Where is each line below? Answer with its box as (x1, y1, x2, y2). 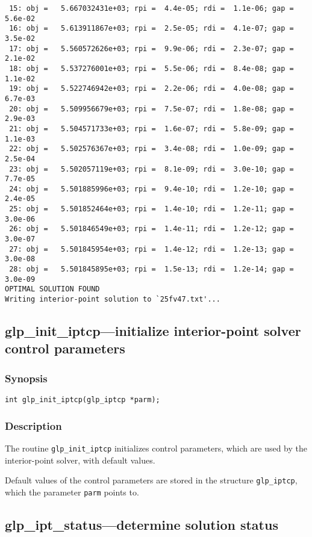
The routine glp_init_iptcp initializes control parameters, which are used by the (5, 441, 307, 454)
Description (5, 418, 62, 433)
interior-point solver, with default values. (5, 453, 155, 466)
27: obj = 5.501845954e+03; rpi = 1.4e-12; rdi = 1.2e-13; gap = (9, 244, 294, 253)
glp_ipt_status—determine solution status (5, 515, 278, 533)
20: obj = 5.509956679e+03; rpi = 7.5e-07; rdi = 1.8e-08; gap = (9, 104, 294, 113)
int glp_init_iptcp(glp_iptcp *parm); (5, 396, 160, 405)
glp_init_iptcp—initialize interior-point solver (5, 321, 301, 340)
